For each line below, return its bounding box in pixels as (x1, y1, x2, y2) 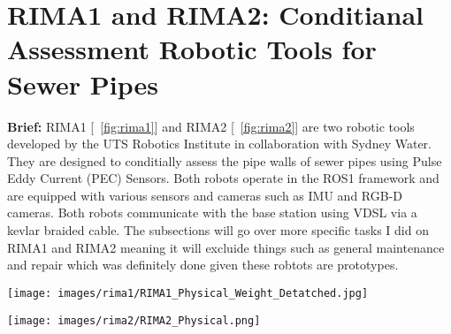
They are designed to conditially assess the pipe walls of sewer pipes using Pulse (7, 151, 442, 170)
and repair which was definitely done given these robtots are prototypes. (7, 255, 399, 274)
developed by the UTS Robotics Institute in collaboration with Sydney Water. (7, 134, 432, 153)
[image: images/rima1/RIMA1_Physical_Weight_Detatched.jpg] (7, 286, 369, 300)
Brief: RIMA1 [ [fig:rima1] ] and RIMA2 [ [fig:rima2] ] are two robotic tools (7, 117, 415, 135)
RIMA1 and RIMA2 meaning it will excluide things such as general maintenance (7, 238, 445, 256)
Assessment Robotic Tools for (7, 31, 377, 67)
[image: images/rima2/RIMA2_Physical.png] (7, 314, 261, 327)
